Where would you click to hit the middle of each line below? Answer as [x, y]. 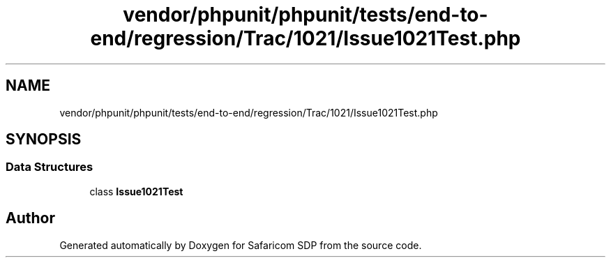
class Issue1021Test [136, 191]
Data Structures [50, 167]
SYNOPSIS [44, 140]
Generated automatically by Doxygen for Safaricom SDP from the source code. [241, 245]
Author [30, 218]
